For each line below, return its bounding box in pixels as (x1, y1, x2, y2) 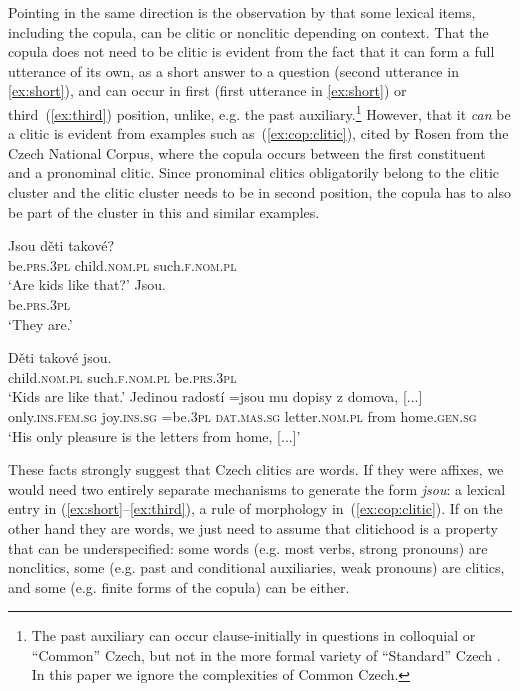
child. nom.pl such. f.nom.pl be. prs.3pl (8, 366, 237, 387)
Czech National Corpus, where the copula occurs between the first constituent (8, 142, 486, 163)
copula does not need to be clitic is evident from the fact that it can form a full (8, 41, 495, 62)
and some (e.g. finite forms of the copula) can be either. (8, 576, 350, 597)
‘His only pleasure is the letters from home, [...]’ (8, 425, 301, 446)
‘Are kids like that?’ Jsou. (8, 274, 166, 295)
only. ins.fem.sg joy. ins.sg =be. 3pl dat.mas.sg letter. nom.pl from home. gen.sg (8, 405, 477, 426)
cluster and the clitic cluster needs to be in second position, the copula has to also (8, 182, 512, 202)
